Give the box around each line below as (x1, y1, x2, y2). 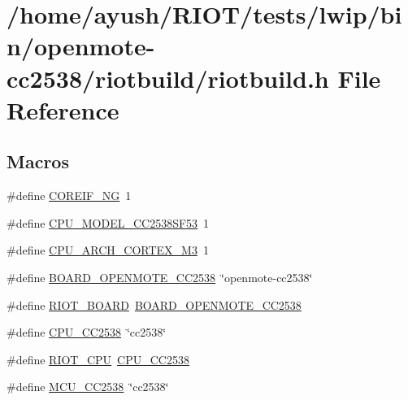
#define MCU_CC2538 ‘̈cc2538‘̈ (7, 378, 169, 395)
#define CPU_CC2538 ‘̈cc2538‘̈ (7, 324, 167, 341)
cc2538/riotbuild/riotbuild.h (7, 61, 329, 94)
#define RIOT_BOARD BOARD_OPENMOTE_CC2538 (7, 296, 302, 313)
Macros (7, 149, 69, 174)
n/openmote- (7, 29, 155, 63)
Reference (7, 93, 119, 126)
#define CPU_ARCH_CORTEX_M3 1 (7, 241, 209, 259)
